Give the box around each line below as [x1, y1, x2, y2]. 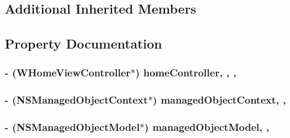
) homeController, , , [135, 65, 237, 80]
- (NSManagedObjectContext [5, 92, 148, 107]
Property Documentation [5, 34, 162, 53]
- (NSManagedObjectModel [5, 120, 140, 134]
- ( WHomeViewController [5, 65, 131, 80]
